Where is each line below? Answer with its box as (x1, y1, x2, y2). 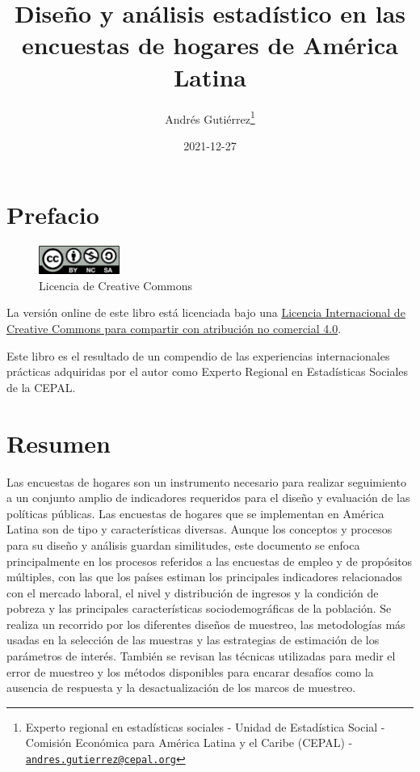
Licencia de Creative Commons (39, 276, 193, 293)
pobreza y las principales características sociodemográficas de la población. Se (6, 600, 392, 617)
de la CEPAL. (6, 378, 76, 395)
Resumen (6, 426, 111, 459)
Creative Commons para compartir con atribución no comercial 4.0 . (6, 320, 342, 337)
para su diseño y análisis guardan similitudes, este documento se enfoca (6, 536, 360, 553)
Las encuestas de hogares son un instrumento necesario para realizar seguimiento (6, 473, 406, 490)
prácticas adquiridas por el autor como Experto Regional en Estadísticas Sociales (6, 363, 409, 380)
